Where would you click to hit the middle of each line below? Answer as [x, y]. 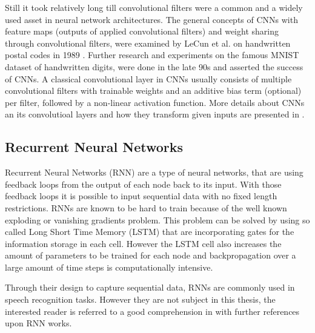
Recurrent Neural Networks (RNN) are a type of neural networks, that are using [154, 172]
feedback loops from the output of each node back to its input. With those [143, 184]
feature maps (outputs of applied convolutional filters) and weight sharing [142, 31]
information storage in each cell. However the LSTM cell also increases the [143, 243]
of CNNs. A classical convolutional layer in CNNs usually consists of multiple [148, 78]
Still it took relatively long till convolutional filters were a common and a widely [154, 7]
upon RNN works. [38, 323]
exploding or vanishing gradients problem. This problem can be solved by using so [157, 219]
